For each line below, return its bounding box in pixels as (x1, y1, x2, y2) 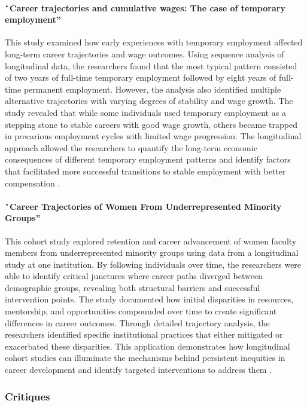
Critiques (5, 388, 50, 403)
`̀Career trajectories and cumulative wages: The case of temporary (5, 1, 285, 14)
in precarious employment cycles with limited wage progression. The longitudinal (5, 130, 302, 142)
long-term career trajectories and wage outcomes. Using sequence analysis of (5, 47, 284, 60)
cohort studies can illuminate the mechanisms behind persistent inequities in (5, 351, 285, 364)
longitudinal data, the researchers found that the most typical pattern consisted (5, 59, 297, 72)
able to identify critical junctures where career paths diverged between (5, 270, 263, 282)
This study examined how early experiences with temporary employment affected (5, 36, 303, 48)
